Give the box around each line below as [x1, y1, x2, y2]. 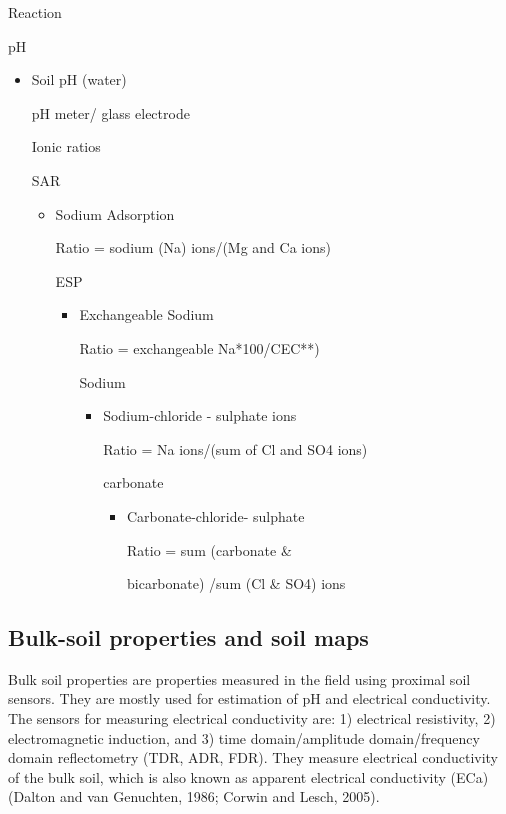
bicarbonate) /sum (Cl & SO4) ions [126, 573, 346, 594]
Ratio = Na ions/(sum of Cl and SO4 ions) [103, 438, 368, 459]
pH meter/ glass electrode [31, 102, 190, 123]
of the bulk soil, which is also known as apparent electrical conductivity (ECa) [8, 766, 489, 787]
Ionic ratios [31, 136, 101, 157]
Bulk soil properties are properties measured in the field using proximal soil [8, 668, 471, 689]
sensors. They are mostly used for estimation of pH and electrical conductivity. [8, 688, 491, 709]
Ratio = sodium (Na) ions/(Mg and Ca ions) [55, 237, 331, 258]
